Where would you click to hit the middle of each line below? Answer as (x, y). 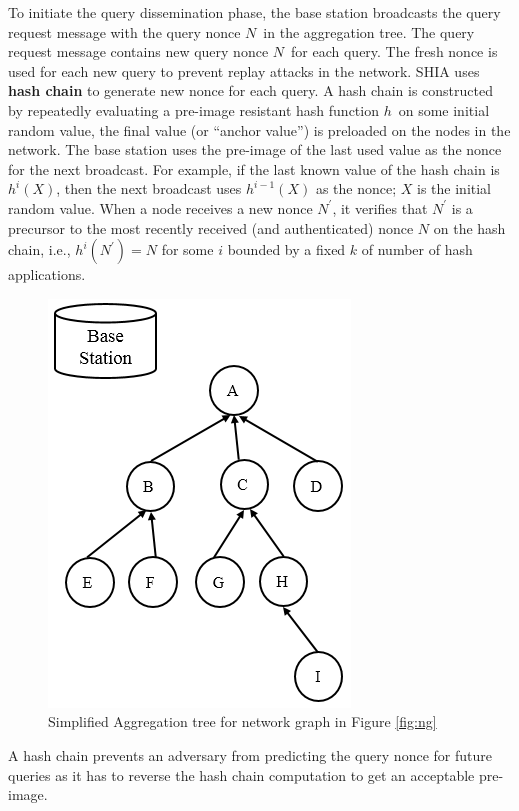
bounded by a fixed (286, 249)
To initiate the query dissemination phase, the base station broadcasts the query (254, 12)
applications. (47, 274)
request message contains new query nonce (138, 51)
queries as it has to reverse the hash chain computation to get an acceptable (241, 774)
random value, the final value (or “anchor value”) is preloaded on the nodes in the (259, 129)
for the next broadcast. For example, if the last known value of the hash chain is (254, 168)
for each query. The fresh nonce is (394, 51)
